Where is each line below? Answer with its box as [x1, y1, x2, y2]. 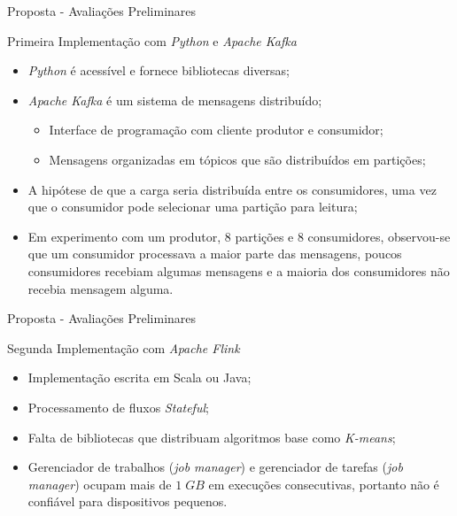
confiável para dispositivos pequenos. [27, 492, 228, 511]
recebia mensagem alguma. [27, 279, 174, 297]
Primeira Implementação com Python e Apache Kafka [7, 31, 297, 50]
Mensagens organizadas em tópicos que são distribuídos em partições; [49, 150, 426, 168]
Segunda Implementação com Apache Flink [7, 338, 240, 357]
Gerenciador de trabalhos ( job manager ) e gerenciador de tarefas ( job [27, 458, 403, 476]
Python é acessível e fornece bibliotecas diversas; [27, 61, 290, 80]
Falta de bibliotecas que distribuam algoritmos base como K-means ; [27, 427, 396, 446]
